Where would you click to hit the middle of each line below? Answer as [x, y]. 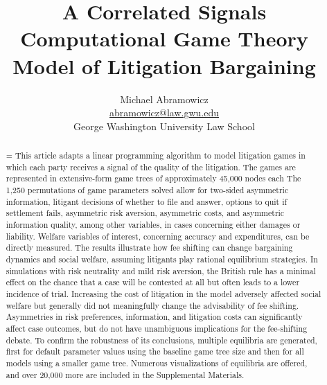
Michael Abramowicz [164, 99]
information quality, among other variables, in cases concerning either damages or [153, 225]
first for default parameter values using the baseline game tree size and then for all [155, 351]
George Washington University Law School [164, 126]
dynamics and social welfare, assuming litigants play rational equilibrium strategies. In [162, 259]
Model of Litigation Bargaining [164, 65]
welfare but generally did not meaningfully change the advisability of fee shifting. [152, 305]
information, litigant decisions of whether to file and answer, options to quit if [147, 201]
